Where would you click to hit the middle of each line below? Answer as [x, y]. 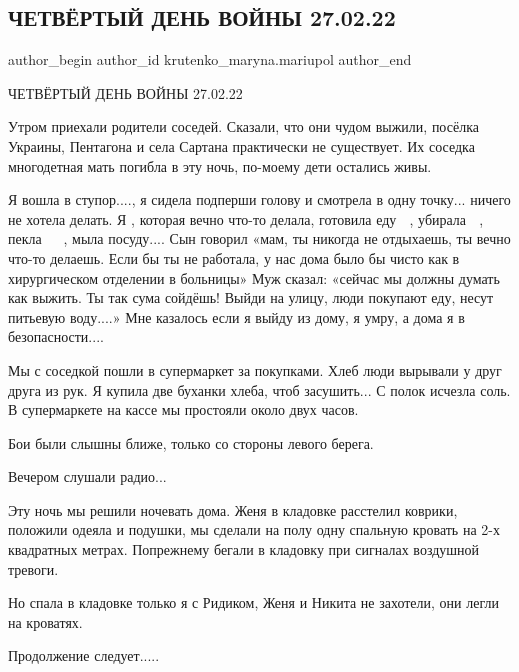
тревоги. [33, 568]
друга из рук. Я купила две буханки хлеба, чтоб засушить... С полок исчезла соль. [259, 389]
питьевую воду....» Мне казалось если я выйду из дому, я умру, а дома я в [236, 316]
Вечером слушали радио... [87, 476]
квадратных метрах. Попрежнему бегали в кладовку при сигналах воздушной [244, 549]
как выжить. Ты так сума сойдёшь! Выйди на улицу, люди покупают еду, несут [251, 297]
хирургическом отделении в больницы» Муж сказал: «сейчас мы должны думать [254, 277]
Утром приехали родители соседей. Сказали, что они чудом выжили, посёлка [243, 126]
